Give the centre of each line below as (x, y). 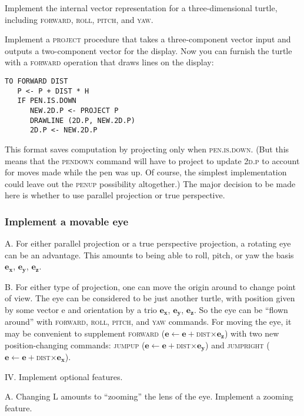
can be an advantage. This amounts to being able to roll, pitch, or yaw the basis (149, 254)
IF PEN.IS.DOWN (47, 101)
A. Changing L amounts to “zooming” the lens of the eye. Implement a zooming (149, 396)
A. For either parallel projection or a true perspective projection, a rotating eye (148, 243)
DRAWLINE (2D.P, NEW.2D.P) (82, 120)
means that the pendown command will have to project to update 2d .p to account (152, 160)
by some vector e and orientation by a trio (81, 309)
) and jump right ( (238, 345)
